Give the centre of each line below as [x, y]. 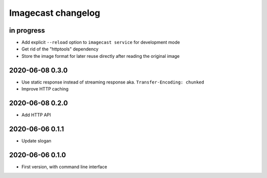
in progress [27, 30]
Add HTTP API [36, 115]
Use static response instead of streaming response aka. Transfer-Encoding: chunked [113, 82]
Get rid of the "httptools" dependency [60, 49]
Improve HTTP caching [45, 89]
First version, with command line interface [64, 167]
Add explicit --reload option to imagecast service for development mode [101, 43]
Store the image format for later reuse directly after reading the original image [101, 56]
